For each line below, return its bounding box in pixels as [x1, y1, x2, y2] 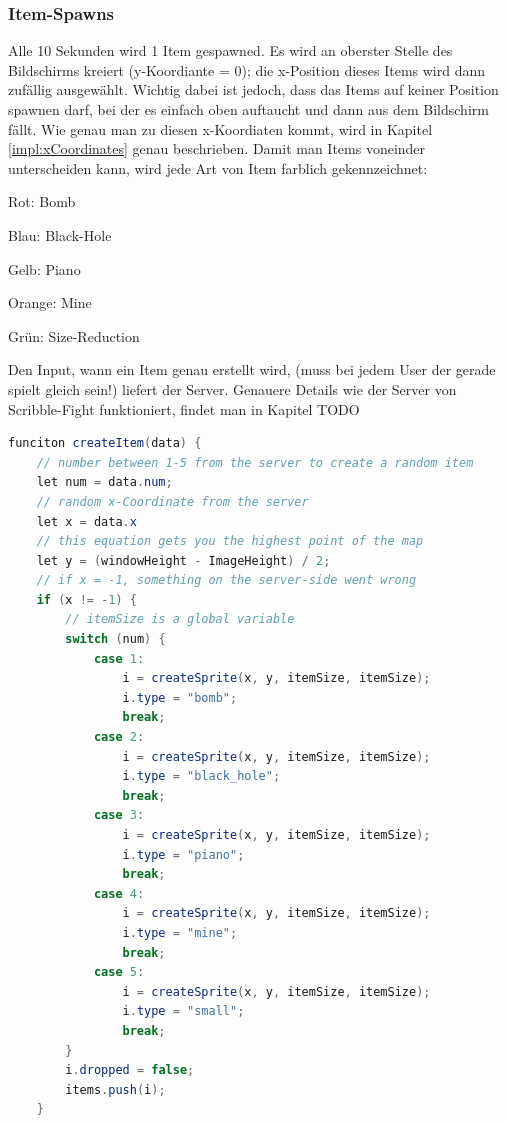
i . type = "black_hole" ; [122, 769, 281, 784]
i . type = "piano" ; [122, 847, 245, 862]
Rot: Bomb [8, 191, 76, 212]
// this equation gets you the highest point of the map [36, 534, 424, 549]
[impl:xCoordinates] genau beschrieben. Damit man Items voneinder [8, 138, 426, 159]
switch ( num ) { [65, 632, 166, 647]
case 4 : [93, 886, 145, 901]
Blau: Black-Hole [8, 224, 112, 245]
